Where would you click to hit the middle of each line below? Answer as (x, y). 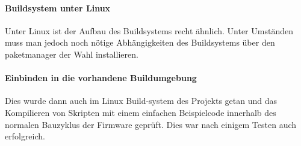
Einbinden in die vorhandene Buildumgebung (101, 78)
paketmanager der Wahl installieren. (72, 54)
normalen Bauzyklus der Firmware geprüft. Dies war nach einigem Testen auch (151, 124)
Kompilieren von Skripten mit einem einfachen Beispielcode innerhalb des (141, 112)
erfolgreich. (25, 136)
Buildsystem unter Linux (58, 8)
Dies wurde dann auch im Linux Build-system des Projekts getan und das (141, 101)
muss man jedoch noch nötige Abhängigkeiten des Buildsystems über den (140, 42)
